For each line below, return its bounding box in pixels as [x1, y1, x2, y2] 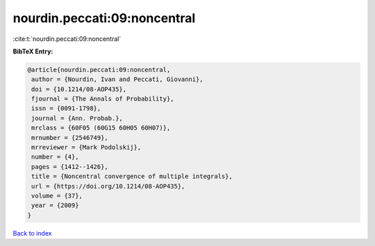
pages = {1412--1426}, [31, 163, 109, 170]
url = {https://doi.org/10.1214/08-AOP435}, [31, 182, 185, 190]
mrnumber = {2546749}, [31, 134, 109, 141]
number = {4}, [31, 153, 79, 161]
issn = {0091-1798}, [31, 105, 101, 112]
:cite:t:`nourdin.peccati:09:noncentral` [12, 35, 122, 43]
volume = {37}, [31, 192, 83, 200]
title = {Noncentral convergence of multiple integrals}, [31, 173, 233, 180]
